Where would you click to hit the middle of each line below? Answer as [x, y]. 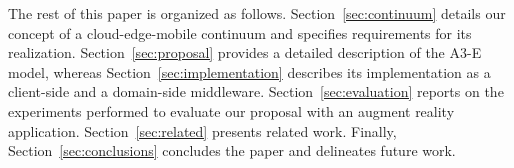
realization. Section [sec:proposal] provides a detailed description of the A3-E [245, 52]
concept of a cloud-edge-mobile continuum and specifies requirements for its [240, 32]
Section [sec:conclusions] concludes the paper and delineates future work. [232, 150]
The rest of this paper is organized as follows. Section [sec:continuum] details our [257, 13]
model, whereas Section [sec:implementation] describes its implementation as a [249, 71]
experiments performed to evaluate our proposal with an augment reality [231, 110]
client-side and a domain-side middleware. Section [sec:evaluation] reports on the [256, 91]
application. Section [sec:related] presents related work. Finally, [202, 130]
